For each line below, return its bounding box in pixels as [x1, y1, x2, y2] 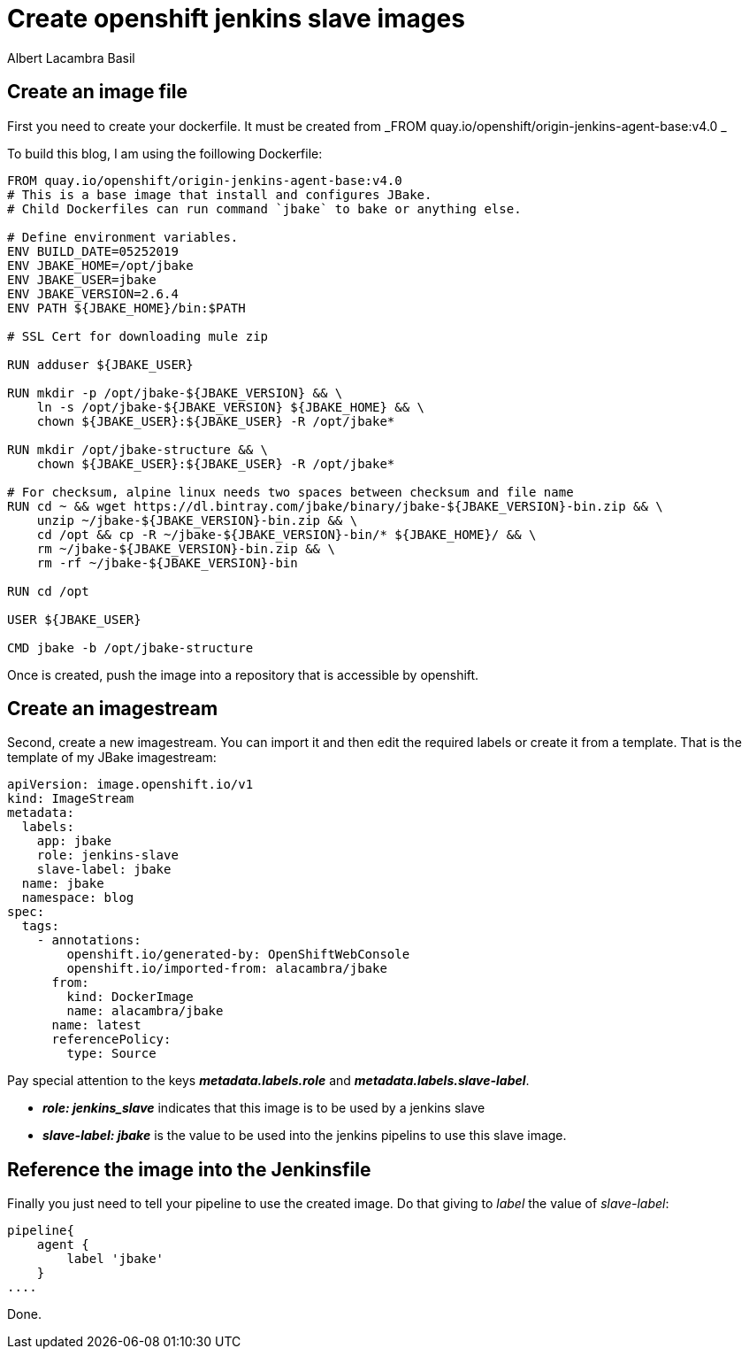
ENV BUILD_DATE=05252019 [7, 243, 179, 258]
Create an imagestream [7, 697, 218, 720]
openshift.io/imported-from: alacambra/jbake [66, 961, 387, 976]
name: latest [51, 1018, 141, 1033]
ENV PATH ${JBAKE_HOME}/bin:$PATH [7, 300, 246, 315]
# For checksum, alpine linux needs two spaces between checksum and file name [7, 484, 574, 499]
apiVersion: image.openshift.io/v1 [7, 777, 254, 792]
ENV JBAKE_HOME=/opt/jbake [7, 258, 194, 273]
